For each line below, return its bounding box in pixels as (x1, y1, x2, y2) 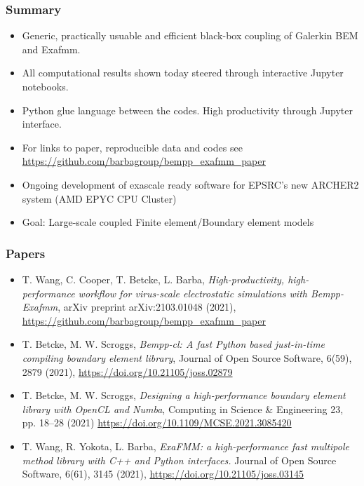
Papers (6, 244, 46, 262)
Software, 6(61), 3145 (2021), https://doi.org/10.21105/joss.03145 (22, 466, 304, 481)
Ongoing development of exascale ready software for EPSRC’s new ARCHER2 (22, 177, 359, 191)
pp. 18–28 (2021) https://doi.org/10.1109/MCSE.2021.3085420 (22, 415, 292, 430)
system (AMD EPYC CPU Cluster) (22, 191, 177, 205)
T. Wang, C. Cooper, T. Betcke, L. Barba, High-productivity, (22, 271, 285, 286)
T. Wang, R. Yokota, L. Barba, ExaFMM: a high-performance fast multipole (22, 438, 349, 453)
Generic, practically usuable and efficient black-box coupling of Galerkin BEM (22, 28, 358, 43)
